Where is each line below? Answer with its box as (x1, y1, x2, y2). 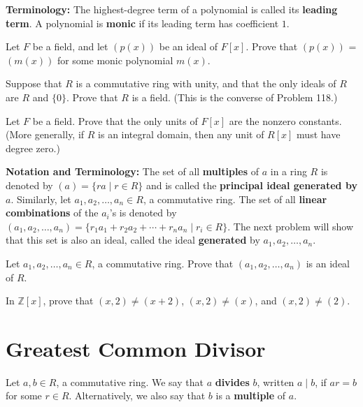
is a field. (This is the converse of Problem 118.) (131, 89, 338, 104)
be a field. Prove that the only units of (32, 113, 198, 128)
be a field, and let (32, 39, 108, 54)
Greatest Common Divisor (6, 334, 266, 362)
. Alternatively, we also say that (69, 388, 206, 403)
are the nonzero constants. (229, 113, 342, 128)
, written (257, 374, 294, 389)
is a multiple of (215, 388, 286, 403)
